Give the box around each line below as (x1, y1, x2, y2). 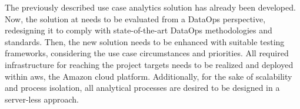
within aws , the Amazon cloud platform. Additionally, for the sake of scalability (5, 70, 292, 82)
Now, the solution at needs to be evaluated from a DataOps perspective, (5, 12, 266, 25)
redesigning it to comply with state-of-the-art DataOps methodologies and (5, 24, 272, 36)
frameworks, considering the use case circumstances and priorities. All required (5, 47, 289, 59)
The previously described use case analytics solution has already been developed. (5, 1, 296, 13)
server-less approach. (5, 93, 79, 105)
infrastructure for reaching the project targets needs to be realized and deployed (5, 58, 294, 70)
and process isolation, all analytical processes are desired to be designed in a (5, 81, 280, 94)
